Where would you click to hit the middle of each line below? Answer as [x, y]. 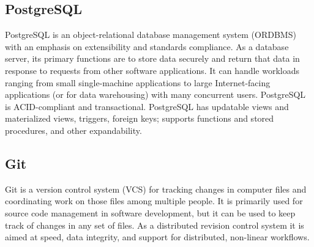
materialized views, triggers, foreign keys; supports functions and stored [140, 118]
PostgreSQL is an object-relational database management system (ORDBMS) [151, 35]
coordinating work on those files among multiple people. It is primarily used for [154, 201]
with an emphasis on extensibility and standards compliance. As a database [147, 46]
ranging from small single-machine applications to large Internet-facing [138, 82]
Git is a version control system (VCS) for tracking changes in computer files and [156, 189]
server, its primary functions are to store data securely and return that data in [152, 58]
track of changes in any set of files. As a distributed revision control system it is [155, 225]
